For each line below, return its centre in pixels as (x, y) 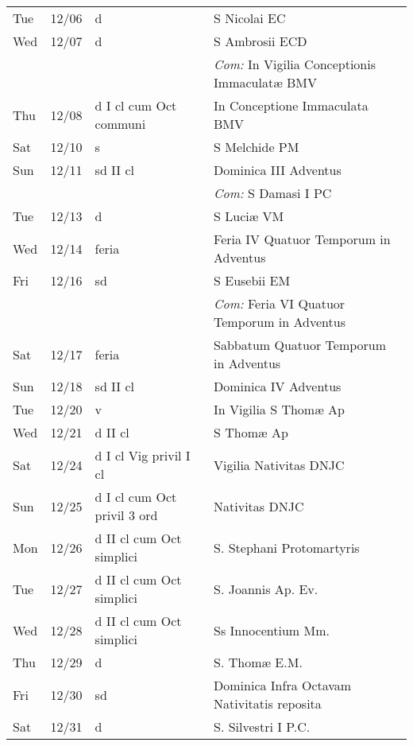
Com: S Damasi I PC (273, 193)
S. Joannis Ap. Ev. (266, 589)
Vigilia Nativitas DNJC (279, 464)
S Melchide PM (257, 147)
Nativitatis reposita (268, 703)
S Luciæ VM (249, 216)
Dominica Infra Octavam (283, 685)
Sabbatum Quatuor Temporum (300, 345)
